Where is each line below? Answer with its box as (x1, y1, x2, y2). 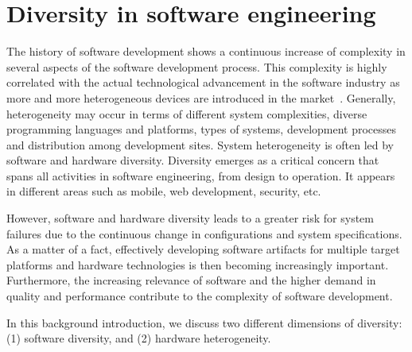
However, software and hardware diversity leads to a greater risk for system (6, 210, 374, 226)
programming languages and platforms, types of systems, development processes (6, 121, 397, 137)
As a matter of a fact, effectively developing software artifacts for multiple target (6, 241, 400, 257)
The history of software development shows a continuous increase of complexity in (6, 43, 406, 60)
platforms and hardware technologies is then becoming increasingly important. (6, 256, 389, 273)
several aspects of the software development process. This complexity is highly (6, 58, 387, 75)
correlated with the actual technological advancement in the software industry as (6, 74, 400, 91)
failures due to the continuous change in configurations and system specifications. (6, 225, 402, 242)
